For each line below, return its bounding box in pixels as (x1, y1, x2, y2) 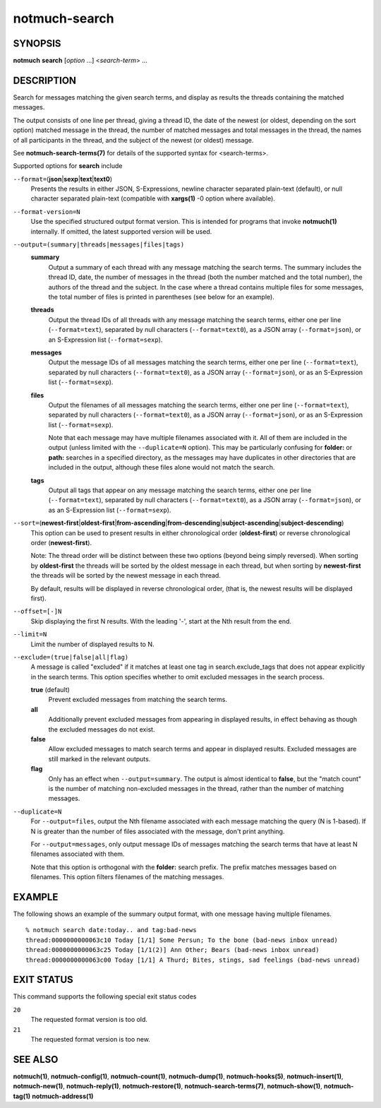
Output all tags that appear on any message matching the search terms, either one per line (48, 486, 312, 494)
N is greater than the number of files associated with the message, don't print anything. (30, 827, 285, 835)
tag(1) (13, 1092, 31, 1100)
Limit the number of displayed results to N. (30, 640, 155, 648)
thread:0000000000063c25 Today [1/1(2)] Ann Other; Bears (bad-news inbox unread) (25, 946, 320, 954)
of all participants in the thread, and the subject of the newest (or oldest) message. (13, 136, 254, 144)
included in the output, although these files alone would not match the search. (48, 463, 275, 472)
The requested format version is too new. (30, 1035, 151, 1044)
